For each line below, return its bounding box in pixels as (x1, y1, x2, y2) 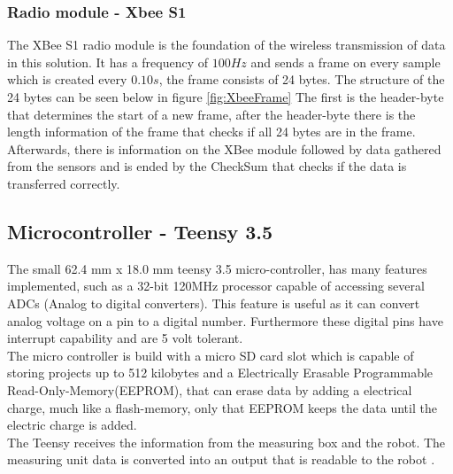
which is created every (7, 70, 127, 89)
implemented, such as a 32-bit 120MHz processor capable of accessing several (7, 276, 425, 295)
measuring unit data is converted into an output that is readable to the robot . (7, 450, 435, 469)
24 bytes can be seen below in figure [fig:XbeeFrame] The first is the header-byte (7, 88, 444, 105)
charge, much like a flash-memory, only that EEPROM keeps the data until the (7, 398, 437, 416)
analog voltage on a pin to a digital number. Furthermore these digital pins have (7, 311, 443, 330)
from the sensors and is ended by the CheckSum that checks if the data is (7, 157, 407, 175)
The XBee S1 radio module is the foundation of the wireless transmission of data (7, 35, 446, 54)
